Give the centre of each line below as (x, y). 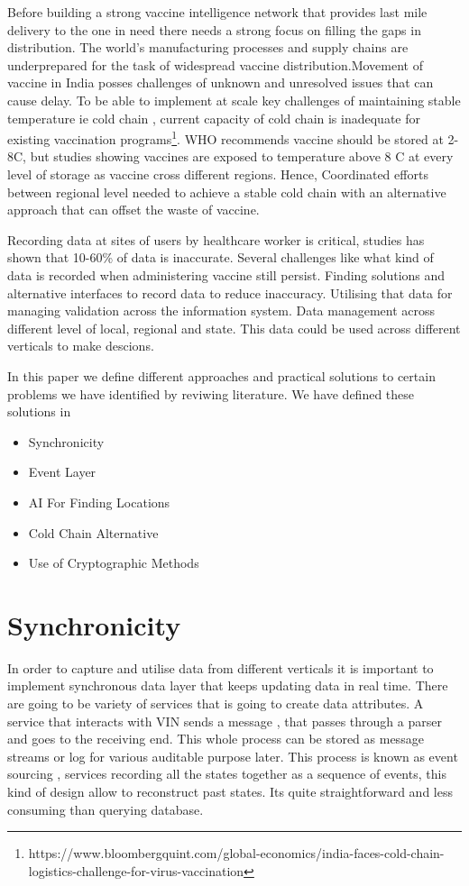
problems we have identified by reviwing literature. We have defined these (211, 393)
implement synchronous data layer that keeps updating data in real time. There (228, 685)
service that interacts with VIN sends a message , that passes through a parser (225, 721)
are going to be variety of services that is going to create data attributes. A (216, 703)
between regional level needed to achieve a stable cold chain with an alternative (227, 192)
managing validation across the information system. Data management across (221, 311)
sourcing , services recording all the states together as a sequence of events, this (227, 774)
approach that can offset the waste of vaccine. (133, 210)
